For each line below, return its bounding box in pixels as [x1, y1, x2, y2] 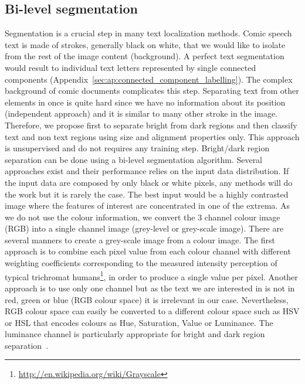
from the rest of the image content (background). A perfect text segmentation [5, 50, 284, 62]
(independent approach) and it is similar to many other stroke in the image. [5, 107, 278, 120]
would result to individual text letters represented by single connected [5, 61, 256, 73]
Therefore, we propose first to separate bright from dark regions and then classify [5, 118, 297, 131]
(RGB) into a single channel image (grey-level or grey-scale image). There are [5, 222, 284, 235]
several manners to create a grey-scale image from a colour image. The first [5, 233, 275, 246]
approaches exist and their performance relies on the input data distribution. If [5, 165, 289, 177]
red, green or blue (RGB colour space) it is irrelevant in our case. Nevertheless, [5, 293, 289, 305]
